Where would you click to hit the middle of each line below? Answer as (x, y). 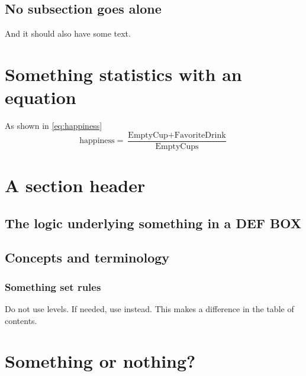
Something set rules (53, 286)
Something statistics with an (123, 74)
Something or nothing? (100, 361)
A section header (75, 185)
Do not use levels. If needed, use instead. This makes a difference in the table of (149, 308)
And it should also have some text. (68, 33)
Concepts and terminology (87, 257)
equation (41, 97)
